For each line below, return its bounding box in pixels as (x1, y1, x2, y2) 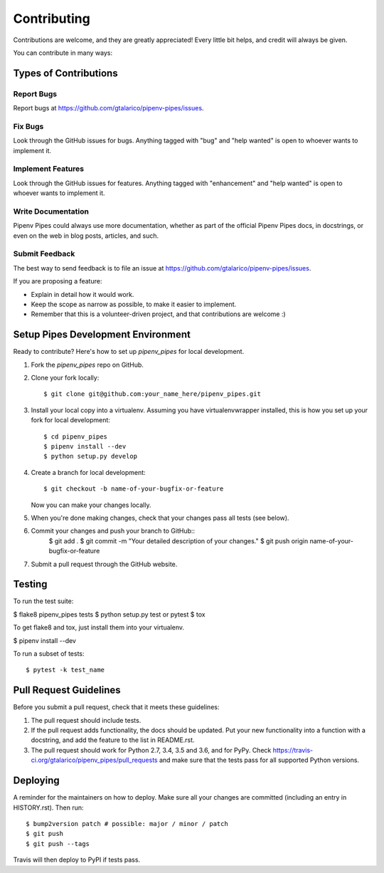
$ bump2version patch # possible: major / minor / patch (26, 820, 229, 827)
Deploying (13, 775, 60, 787)
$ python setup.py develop (43, 452, 138, 461)
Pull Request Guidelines (13, 684, 121, 696)
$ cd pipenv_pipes (43, 432, 108, 441)
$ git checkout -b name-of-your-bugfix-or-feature (43, 485, 224, 493)
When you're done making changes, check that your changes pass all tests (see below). (31, 513, 289, 522)
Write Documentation (13, 207, 89, 216)
